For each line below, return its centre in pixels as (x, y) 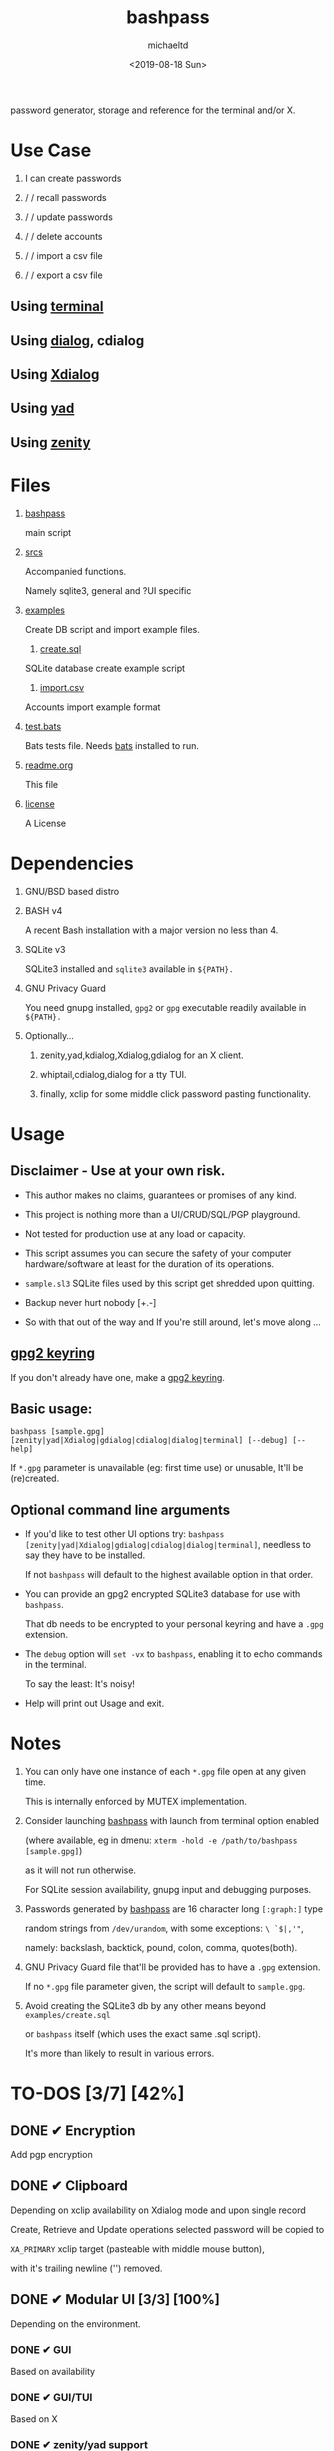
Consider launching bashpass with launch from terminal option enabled (172, 1821)
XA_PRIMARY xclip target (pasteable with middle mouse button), (137, 2248)
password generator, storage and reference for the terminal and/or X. (153, 110)
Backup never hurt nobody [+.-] (90, 1302)
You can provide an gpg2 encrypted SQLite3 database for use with (162, 1594)
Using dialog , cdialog (77, 340)
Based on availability (53, 2371)
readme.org (49, 765)
